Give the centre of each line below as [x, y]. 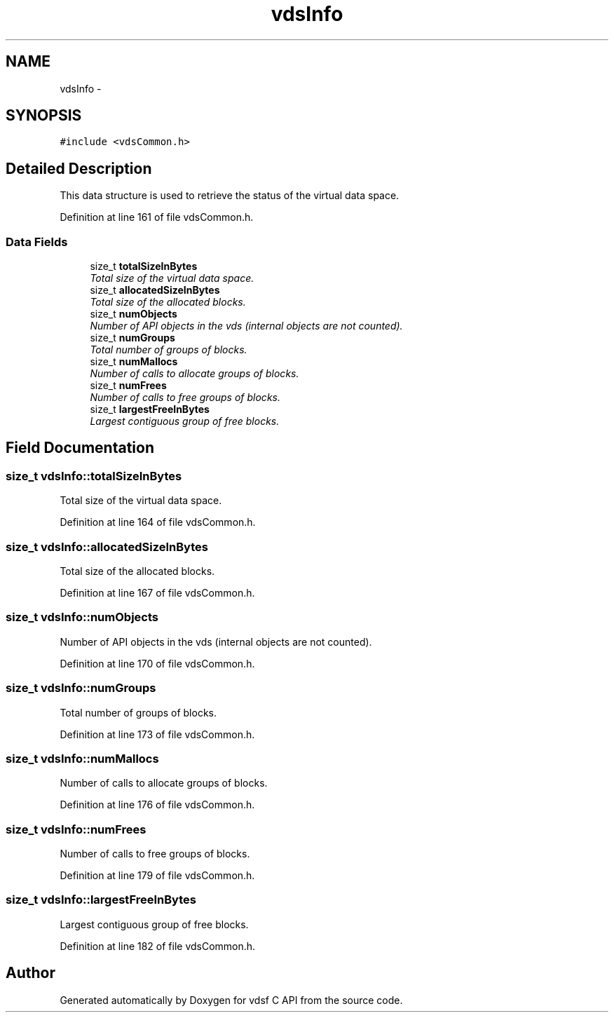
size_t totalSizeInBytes [144, 266]
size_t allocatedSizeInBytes [155, 290]
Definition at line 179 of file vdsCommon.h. [157, 875]
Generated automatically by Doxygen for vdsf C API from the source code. [231, 1000]
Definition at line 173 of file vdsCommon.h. [157, 734]
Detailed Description [79, 168]
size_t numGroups [132, 338]
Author [30, 973]
